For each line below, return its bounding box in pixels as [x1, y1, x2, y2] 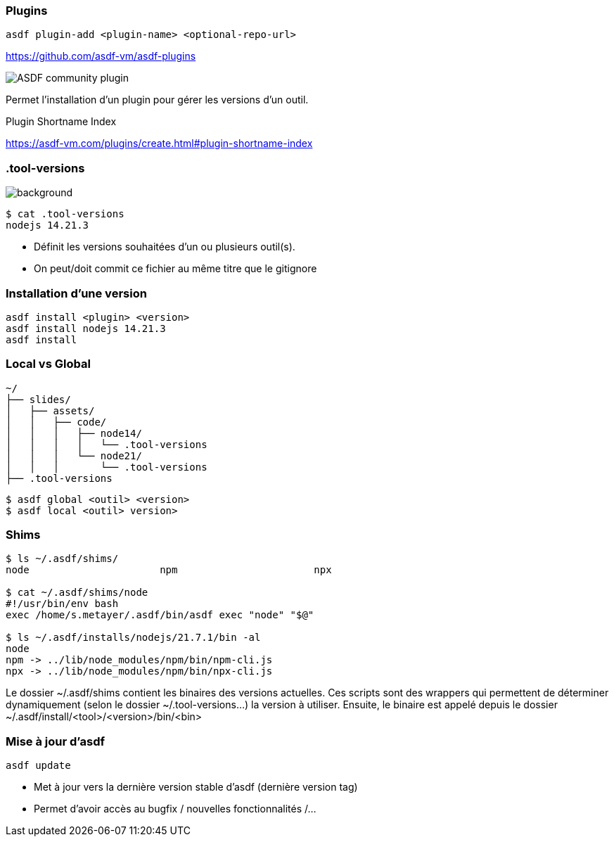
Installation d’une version [6, 286, 147, 300]
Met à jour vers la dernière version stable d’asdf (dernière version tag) [34, 781, 358, 793]
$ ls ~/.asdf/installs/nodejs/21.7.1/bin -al [6, 632, 261, 644]
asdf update [6, 760, 71, 772]
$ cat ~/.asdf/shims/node [6, 587, 148, 599]
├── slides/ [6, 393, 71, 405]
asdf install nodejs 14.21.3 [6, 322, 166, 334]
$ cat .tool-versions [6, 208, 124, 220]
